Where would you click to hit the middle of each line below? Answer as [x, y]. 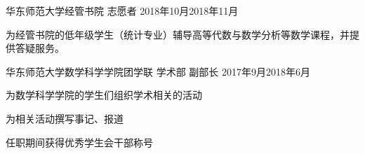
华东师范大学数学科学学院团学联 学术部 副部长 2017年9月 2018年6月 [158, 71]
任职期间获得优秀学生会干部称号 [79, 142]
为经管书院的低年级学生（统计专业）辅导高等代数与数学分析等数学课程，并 [178, 34]
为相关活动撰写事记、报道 [65, 118]
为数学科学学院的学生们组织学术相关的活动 [104, 95]
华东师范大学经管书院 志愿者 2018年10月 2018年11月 [122, 10]
